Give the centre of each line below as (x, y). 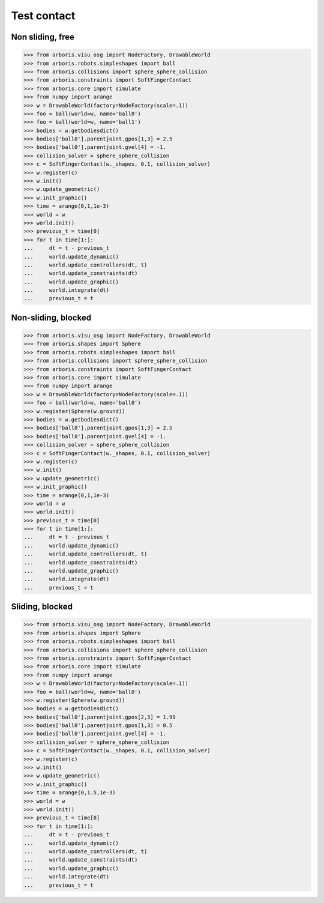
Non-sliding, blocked (51, 317)
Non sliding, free (43, 37)
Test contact (43, 16)
